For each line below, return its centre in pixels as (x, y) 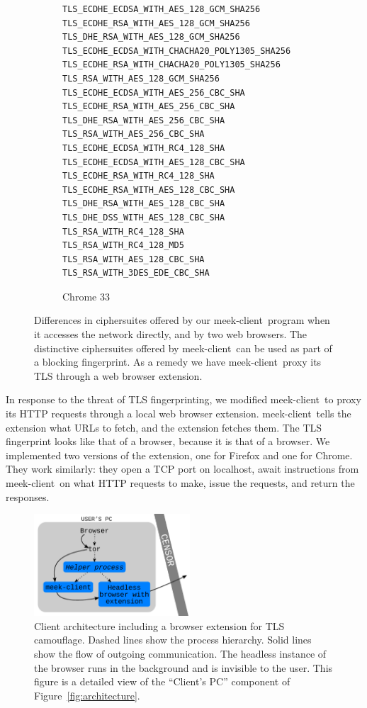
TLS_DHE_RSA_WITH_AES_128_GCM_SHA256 (151, 37)
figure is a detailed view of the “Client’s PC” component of (162, 681)
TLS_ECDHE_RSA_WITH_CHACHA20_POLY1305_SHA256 (171, 65)
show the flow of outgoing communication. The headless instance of (180, 653)
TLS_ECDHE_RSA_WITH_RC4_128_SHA (139, 176)
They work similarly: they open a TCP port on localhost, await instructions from (182, 469)
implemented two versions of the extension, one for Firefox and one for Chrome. (179, 455)
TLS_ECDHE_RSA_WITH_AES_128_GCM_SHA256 (156, 23)
